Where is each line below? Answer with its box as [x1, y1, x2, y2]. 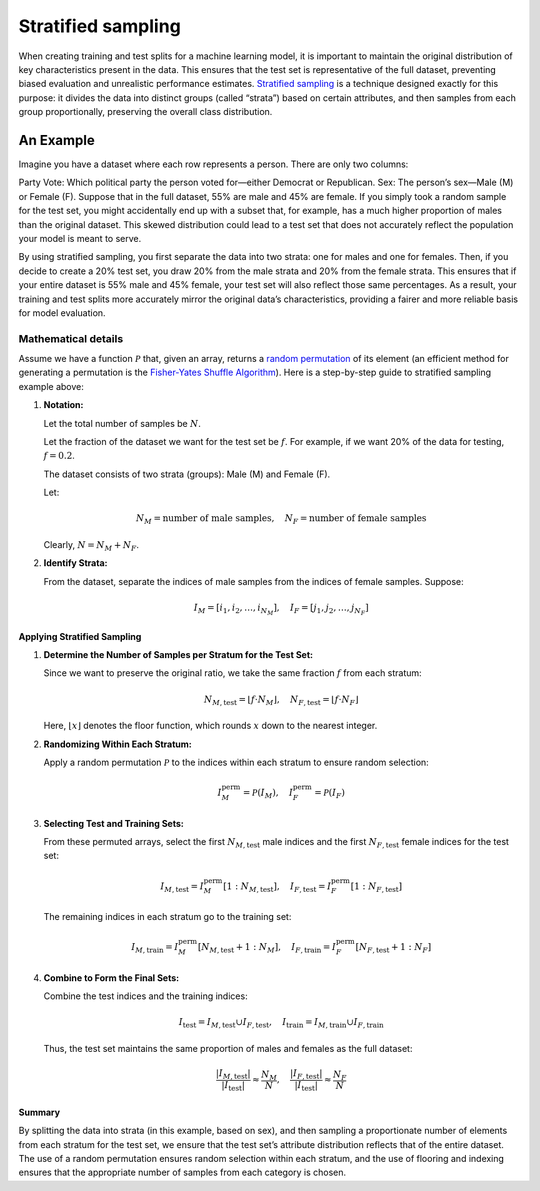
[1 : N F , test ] [350, 880, 403, 894]
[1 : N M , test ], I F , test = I [223, 880, 332, 894]
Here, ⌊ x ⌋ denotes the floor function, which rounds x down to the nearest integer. [43, 720, 378, 732]
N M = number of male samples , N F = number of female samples [135, 513, 427, 527]
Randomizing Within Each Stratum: [43, 738, 192, 750]
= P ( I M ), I [242, 786, 294, 800]
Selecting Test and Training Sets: [43, 817, 184, 829]
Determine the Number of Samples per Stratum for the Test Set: [43, 649, 314, 661]
